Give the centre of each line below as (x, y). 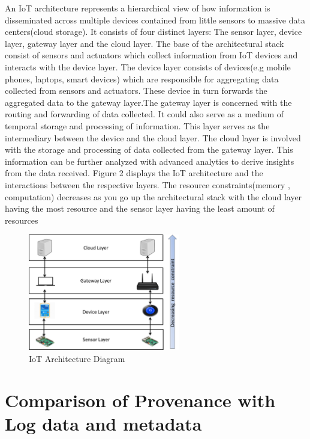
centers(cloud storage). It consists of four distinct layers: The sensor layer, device (154, 32)
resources (22, 220)
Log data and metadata (103, 423)
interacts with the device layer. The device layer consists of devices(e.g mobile (148, 66)
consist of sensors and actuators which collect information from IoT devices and (151, 55)
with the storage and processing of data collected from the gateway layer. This (149, 149)
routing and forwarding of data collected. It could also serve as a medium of (145, 114)
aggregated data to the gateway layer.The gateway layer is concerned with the (148, 102)
